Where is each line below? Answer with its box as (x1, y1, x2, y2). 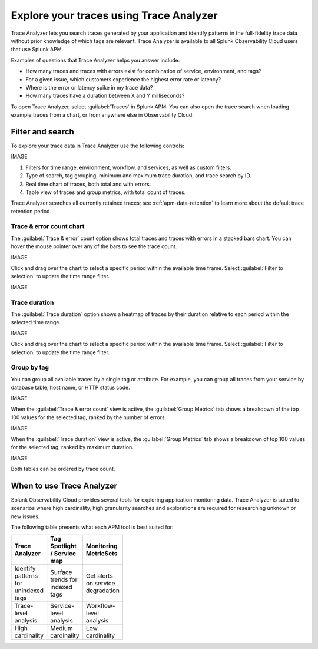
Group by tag (11, 363, 49, 371)
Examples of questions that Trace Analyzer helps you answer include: (11, 57, 180, 64)
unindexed (14, 587, 44, 595)
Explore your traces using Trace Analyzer (11, 9, 218, 22)
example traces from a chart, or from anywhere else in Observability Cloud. (11, 111, 194, 118)
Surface (50, 568, 72, 576)
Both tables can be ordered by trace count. (11, 466, 115, 473)
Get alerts (85, 572, 113, 580)
